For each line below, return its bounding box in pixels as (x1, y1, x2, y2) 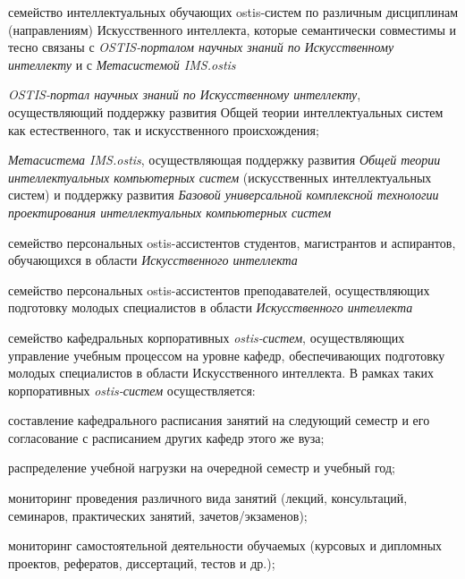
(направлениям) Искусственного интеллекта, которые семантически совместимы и (8, 20, 456, 38)
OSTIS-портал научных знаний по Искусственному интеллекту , (8, 85, 361, 104)
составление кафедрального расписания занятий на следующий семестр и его (8, 411, 430, 430)
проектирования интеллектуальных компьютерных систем (8, 202, 332, 221)
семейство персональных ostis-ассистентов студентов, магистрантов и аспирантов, (8, 233, 456, 251)
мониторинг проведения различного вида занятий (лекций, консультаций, (8, 489, 408, 507)
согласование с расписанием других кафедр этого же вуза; (8, 428, 325, 447)
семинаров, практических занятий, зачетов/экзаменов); (8, 506, 308, 524)
